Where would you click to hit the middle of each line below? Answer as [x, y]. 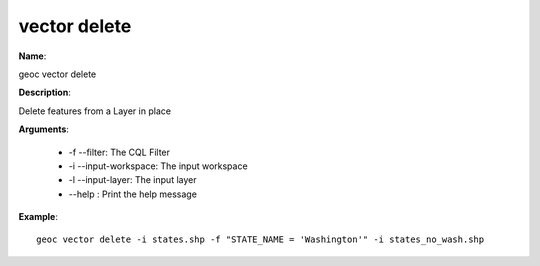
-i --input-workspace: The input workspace [158, 166]
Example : [38, 217]
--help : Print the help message [132, 194]
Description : [45, 92]
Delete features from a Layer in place [95, 111]
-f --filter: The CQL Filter [119, 152]
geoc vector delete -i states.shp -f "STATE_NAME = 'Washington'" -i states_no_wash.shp [260, 239]
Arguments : [44, 129]
